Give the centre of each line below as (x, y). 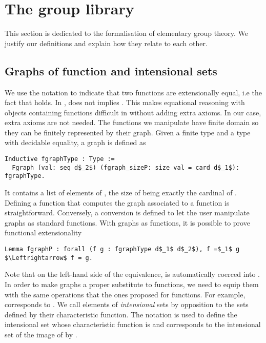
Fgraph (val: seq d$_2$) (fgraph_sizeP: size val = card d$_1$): (126, 167)
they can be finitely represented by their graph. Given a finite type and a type (128, 132)
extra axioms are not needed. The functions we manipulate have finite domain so (132, 122)
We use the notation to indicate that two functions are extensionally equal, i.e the (133, 92)
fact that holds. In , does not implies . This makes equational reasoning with (125, 102)
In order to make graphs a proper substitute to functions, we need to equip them (132, 284)
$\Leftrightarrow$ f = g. (49, 258)
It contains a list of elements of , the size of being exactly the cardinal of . (121, 193)
